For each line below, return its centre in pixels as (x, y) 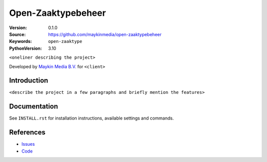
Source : (18, 34)
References (27, 133)
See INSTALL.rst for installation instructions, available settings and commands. (91, 118)
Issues (28, 144)
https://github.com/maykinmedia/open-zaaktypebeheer (105, 34)
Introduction (29, 81)
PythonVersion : (25, 48)
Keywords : (21, 41)
